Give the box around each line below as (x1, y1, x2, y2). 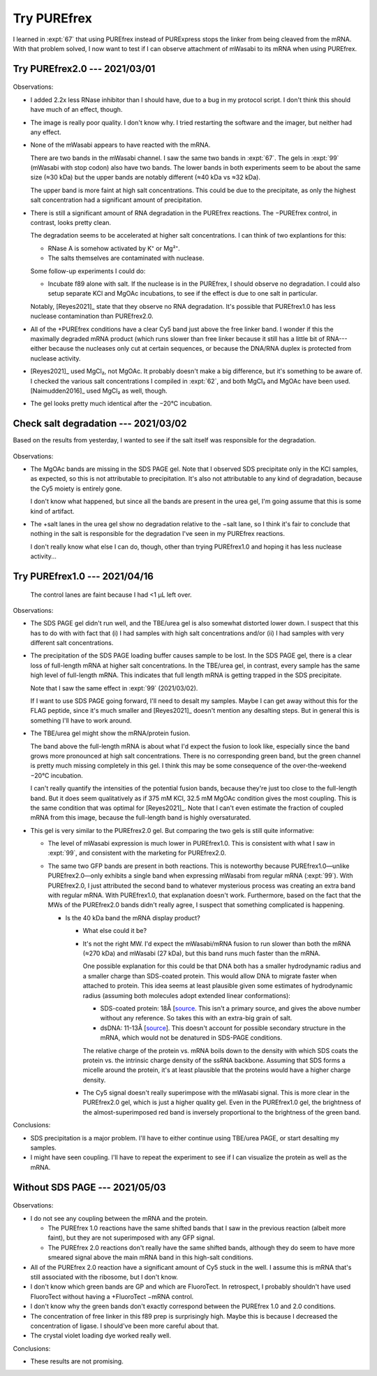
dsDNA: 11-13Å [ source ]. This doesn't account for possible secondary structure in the (100, 1024, 346, 1032)
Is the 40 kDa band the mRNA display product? (65, 913, 200, 922)
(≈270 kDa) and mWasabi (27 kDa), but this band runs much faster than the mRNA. (82, 949, 321, 957)
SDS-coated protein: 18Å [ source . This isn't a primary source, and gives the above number (100, 1004, 361, 1013)
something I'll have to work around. (30, 716, 132, 725)
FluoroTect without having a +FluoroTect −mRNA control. (30, 1292, 194, 1301)
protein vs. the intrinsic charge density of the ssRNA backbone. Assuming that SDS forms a (82, 1056, 346, 1064)
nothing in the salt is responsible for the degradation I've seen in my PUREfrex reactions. (30, 530, 286, 538)
